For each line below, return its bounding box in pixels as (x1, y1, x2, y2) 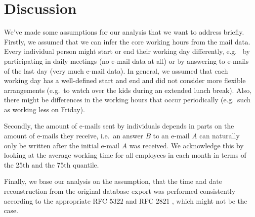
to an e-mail (153, 130, 190, 141)
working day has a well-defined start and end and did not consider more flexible (4, 75, 246, 86)
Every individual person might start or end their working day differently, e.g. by (4, 46, 250, 56)
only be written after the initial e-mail (4, 140, 120, 150)
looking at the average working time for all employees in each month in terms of (4, 150, 247, 160)
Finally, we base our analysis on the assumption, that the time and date (4, 176, 222, 186)
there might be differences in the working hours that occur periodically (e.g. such (4, 94, 251, 105)
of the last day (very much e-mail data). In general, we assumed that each (4, 65, 228, 76)
